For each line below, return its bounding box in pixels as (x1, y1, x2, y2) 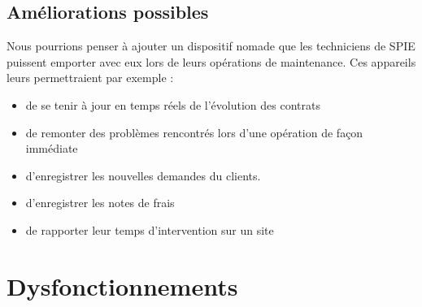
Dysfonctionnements (7, 269, 238, 302)
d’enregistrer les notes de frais (25, 194, 175, 211)
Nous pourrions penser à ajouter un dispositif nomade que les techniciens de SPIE (7, 37, 415, 54)
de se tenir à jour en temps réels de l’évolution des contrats (25, 96, 320, 113)
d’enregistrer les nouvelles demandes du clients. (25, 166, 261, 184)
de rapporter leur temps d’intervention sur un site (25, 221, 274, 238)
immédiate (25, 140, 78, 157)
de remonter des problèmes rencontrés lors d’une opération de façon (25, 123, 363, 141)
